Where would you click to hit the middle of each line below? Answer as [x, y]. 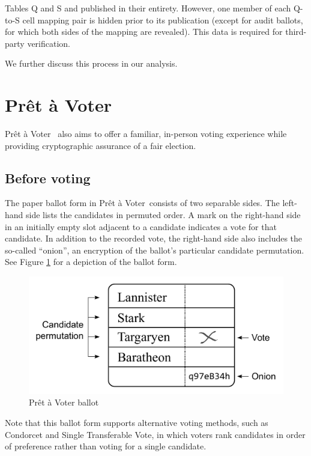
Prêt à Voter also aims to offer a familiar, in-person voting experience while [146, 134]
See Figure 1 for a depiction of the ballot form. [91, 262]
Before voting [48, 178]
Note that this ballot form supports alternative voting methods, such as [137, 423]
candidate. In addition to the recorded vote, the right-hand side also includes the [154, 238]
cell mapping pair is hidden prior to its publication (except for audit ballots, [163, 20]
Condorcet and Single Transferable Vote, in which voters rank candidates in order [155, 434]
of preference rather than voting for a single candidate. [106, 446]
